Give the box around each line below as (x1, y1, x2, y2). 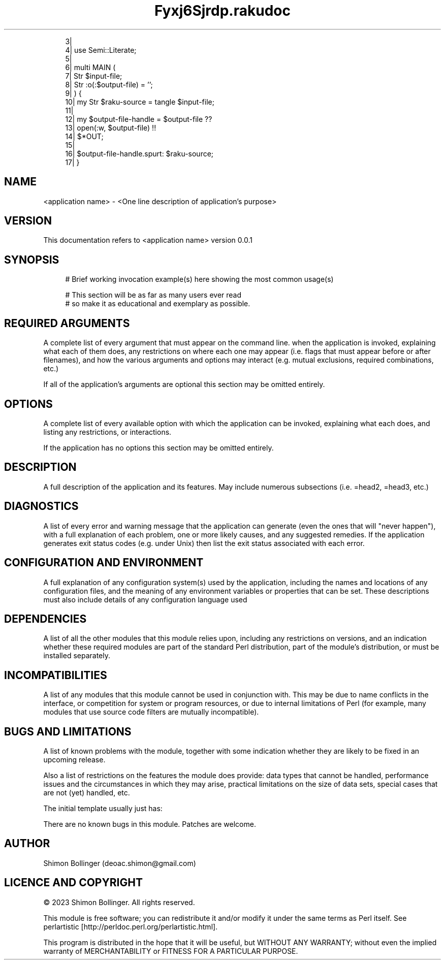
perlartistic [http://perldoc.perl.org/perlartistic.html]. (43, 922, 218, 931)
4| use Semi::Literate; (65, 45, 137, 54)
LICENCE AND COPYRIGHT (4, 876, 143, 889)
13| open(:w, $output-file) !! (65, 123, 156, 132)
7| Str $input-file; (65, 71, 122, 80)
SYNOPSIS (4, 253, 59, 266)
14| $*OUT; (65, 132, 104, 141)
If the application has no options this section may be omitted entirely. (43, 443, 274, 452)
